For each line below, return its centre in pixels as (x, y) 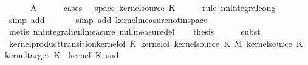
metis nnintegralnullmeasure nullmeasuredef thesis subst (135, 31)
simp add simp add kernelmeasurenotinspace (108, 19)
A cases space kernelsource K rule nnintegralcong (153, 7)
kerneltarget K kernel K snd (62, 55)
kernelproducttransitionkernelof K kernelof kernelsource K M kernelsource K (156, 43)
